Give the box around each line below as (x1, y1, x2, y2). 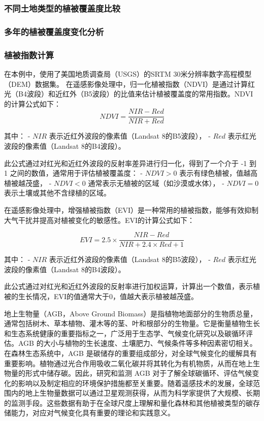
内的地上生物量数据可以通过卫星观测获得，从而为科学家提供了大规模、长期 (11, 387, 260, 398)
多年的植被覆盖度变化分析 (4, 25, 104, 38)
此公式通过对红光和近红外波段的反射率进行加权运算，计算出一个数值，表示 (4, 281, 253, 292)
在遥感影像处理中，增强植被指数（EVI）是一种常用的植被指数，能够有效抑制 (4, 204, 259, 215)
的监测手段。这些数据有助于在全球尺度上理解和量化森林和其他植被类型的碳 (4, 397, 253, 408)
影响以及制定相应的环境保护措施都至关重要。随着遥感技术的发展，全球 (18, 377, 253, 388)
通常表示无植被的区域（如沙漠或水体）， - (88, 177, 224, 188)
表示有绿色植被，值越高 (179, 168, 258, 178)
